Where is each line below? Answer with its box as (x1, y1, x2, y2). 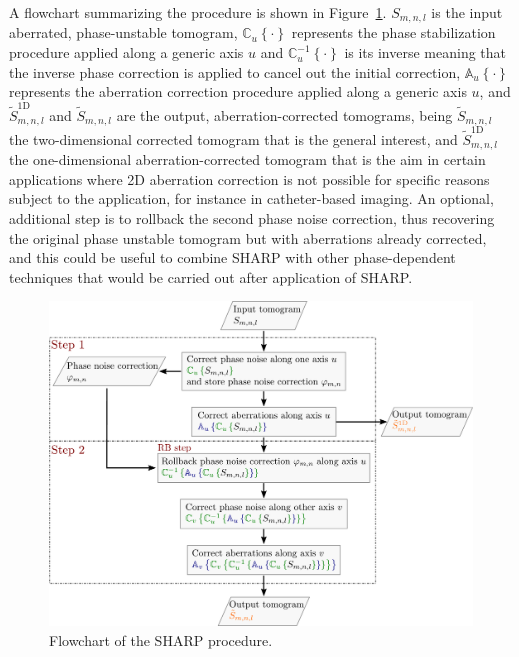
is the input (431, 2, 503, 22)
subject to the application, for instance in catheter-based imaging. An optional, (9, 188, 494, 209)
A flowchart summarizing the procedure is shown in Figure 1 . (9, 2, 387, 22)
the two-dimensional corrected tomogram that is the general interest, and (9, 128, 458, 149)
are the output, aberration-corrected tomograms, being (116, 104, 453, 125)
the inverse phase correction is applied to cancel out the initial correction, (9, 61, 461, 82)
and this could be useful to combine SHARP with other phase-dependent (9, 247, 456, 268)
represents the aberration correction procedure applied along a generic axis (9, 81, 467, 102)
